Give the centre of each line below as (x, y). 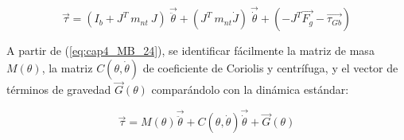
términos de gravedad (59, 89)
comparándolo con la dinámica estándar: (250, 89)
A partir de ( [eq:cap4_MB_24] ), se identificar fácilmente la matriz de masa (190, 51)
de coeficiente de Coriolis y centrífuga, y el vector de (270, 68)
